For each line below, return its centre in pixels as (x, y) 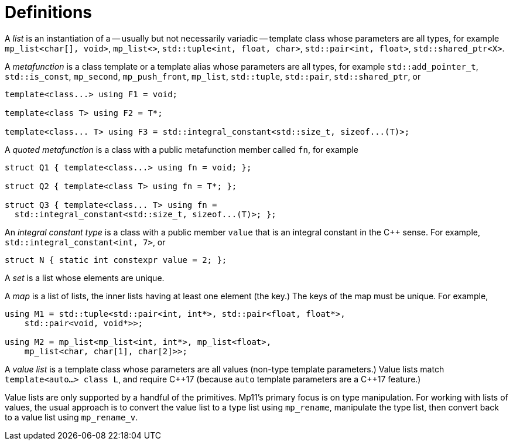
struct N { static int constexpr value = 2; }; (116, 260)
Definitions (49, 12)
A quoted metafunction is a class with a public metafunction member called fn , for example (182, 149)
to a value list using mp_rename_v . (71, 417)
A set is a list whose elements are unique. (85, 278)
